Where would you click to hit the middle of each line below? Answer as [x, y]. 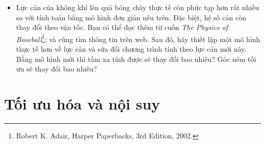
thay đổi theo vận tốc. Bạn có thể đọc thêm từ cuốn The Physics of [122, 27]
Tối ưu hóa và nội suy [82, 103]
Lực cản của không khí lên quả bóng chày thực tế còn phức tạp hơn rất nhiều [138, 7]
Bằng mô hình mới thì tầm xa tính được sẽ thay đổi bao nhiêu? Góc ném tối [136, 59]
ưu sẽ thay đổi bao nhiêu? [57, 69]
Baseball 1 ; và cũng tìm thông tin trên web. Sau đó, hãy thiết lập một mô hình [138, 38]
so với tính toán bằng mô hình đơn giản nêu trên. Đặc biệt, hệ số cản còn [131, 17]
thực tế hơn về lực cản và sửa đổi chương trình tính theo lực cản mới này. [131, 49]
